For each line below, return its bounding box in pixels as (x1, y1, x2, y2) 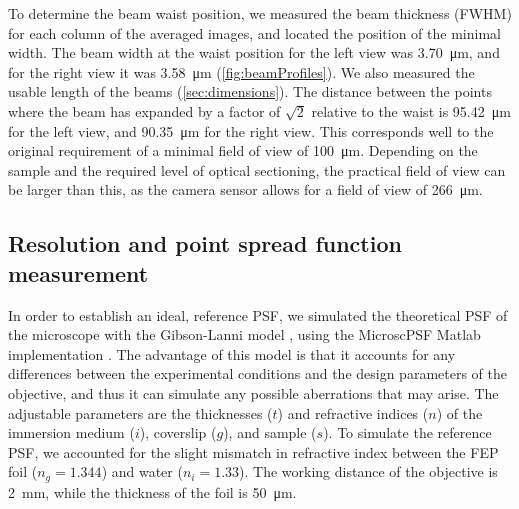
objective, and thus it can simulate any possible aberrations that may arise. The (8, 382, 499, 403)
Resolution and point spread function (8, 228, 402, 259)
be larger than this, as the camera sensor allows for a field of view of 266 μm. (8, 179, 483, 200)
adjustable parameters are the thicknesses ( (8, 402, 273, 423)
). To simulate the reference (323, 422, 492, 443)
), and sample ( (223, 422, 317, 443)
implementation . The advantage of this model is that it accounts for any (8, 343, 456, 364)
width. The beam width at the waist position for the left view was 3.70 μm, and (8, 42, 500, 63)
